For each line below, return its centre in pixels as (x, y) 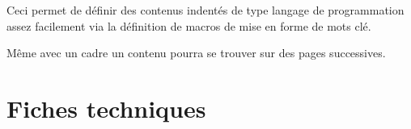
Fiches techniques (106, 108)
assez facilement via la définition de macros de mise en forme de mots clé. (189, 25)
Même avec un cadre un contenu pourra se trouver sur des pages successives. (196, 53)
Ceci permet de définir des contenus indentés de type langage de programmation (205, 10)
